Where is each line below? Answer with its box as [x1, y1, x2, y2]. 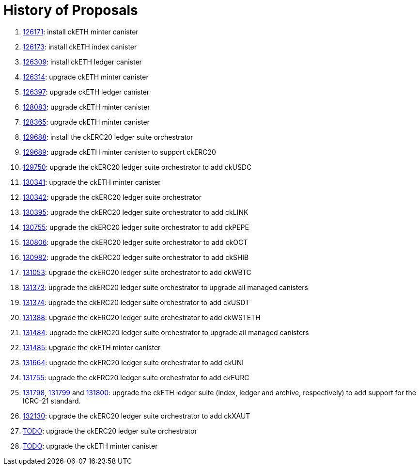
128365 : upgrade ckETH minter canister [23, 117, 150, 126]
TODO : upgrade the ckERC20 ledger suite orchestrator [23, 426, 197, 435]
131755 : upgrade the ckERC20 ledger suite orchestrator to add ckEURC [23, 373, 249, 382]
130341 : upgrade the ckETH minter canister [23, 178, 161, 186]
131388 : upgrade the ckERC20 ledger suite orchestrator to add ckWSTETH [23, 313, 261, 322]
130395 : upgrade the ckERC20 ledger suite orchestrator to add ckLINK [23, 208, 249, 216]
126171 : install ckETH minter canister [23, 27, 139, 36]
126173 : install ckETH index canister [23, 42, 137, 51]
